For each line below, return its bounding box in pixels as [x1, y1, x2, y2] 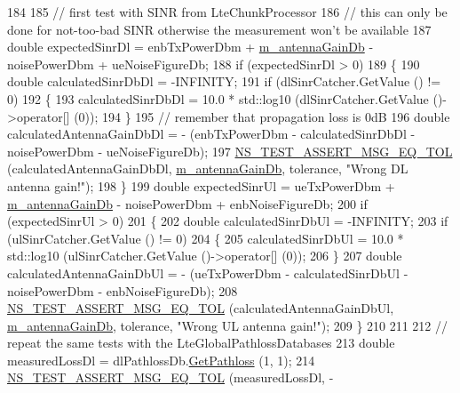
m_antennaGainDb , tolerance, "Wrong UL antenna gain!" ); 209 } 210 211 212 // [7, 316, 448, 334]
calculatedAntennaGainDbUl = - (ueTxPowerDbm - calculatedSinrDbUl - [7, 263, 408, 282]
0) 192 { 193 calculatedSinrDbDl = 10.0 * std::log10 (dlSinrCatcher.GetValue [7, 89, 429, 108]
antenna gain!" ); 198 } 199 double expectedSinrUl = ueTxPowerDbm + [7, 176, 395, 195]
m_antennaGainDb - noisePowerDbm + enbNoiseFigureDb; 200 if [7, 194, 368, 213]
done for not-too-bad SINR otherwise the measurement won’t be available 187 [7, 20, 432, 38]
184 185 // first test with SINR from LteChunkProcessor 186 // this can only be [7, 3, 448, 20]
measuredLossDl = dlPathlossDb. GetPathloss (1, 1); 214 [7, 350, 315, 369]
